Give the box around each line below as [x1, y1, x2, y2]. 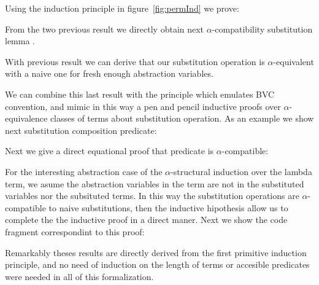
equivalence [5, 112, 48, 125]
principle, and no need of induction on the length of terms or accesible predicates [5, 258, 310, 271]
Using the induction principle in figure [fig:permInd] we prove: [5, 2, 239, 14]
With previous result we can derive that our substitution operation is [5, 55, 265, 68]
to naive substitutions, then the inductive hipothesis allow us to [48, 201, 288, 214]
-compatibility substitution [212, 22, 313, 35]
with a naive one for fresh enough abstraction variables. [5, 67, 213, 80]
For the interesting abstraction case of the [5, 165, 163, 178]
